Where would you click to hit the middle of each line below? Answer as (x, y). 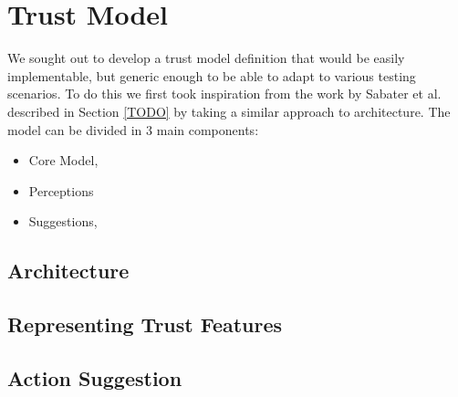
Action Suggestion (95, 377)
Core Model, (63, 160)
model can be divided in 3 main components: (133, 129)
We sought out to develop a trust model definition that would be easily (206, 58)
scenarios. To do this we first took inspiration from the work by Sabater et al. (224, 94)
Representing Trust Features (145, 324)
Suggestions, (63, 221)
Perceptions (61, 190)
